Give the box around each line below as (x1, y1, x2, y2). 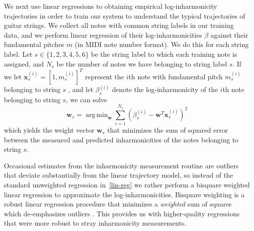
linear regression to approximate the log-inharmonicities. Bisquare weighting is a (4, 189, 245, 199)
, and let (68, 84, 93, 94)
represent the (85, 71, 124, 81)
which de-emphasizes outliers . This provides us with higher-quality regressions (4, 208, 240, 218)
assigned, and (4, 58, 44, 69)
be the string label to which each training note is (91, 48, 237, 59)
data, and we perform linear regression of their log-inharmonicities (4, 29, 202, 40)
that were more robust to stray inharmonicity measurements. (4, 218, 187, 228)
